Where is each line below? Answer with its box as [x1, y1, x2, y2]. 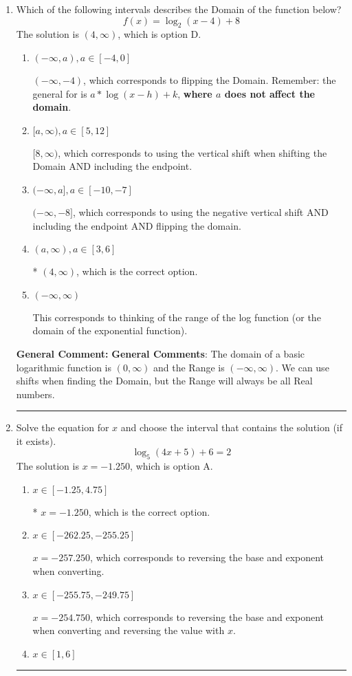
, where [177, 86, 212, 100]
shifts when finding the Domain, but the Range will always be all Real [16, 373, 313, 388]
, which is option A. [130, 459, 213, 473]
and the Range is [153, 360, 225, 374]
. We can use [276, 360, 329, 374]
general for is [32, 86, 87, 100]
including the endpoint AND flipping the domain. [32, 218, 241, 232]
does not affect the [224, 86, 315, 100]
